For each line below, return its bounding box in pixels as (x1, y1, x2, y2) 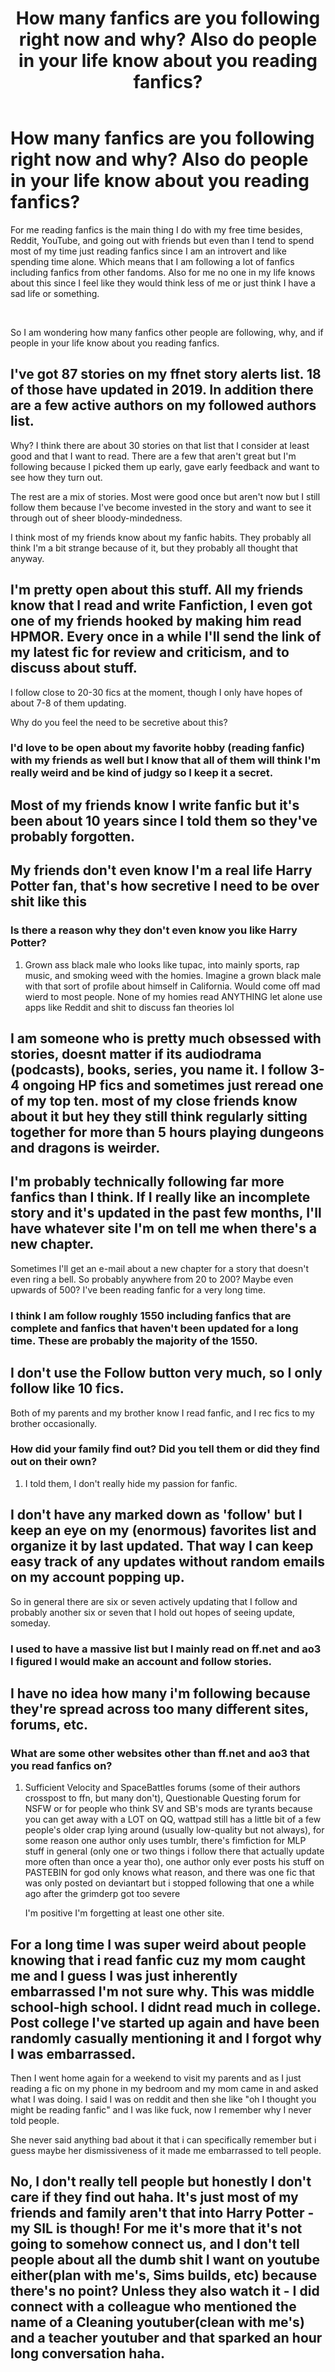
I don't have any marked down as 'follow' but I (10, 1507, 303, 1524)
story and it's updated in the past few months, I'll (10, 1205, 322, 1222)
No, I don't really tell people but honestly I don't (10, 2173, 312, 2191)
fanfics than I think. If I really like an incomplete (10, 1189, 311, 1206)
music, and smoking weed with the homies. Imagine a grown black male (24, 969, 322, 981)
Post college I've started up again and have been (10, 2014, 320, 2031)
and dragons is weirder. (10, 1139, 161, 1156)
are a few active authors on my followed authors (10, 397, 317, 414)
